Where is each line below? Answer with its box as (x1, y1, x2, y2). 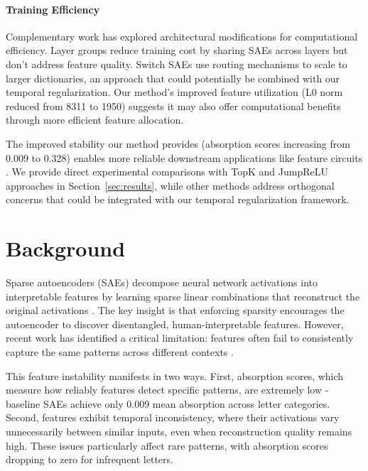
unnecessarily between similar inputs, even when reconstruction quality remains (6, 423, 352, 438)
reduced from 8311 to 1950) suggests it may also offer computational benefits (6, 98, 341, 113)
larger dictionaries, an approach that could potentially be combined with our (6, 70, 340, 85)
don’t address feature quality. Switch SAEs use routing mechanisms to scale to (6, 56, 347, 71)
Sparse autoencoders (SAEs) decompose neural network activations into (6, 275, 318, 290)
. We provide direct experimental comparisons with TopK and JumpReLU (6, 164, 328, 179)
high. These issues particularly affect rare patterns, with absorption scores (6, 438, 328, 453)
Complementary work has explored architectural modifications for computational (6, 28, 358, 43)
